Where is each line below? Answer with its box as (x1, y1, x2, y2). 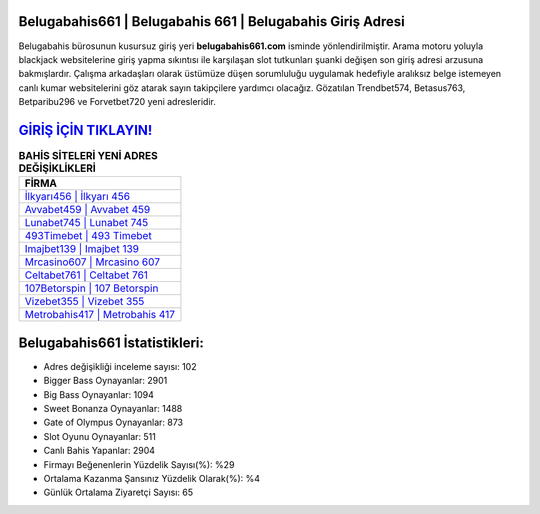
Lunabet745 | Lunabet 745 (24, 216, 149, 230)
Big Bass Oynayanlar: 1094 (43, 388, 154, 400)
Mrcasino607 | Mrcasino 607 (24, 255, 160, 269)
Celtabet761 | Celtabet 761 (24, 268, 149, 282)
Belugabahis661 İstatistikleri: (18, 334, 204, 351)
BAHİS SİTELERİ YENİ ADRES (18, 149, 159, 163)
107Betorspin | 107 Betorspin (24, 281, 159, 295)
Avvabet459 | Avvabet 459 (24, 203, 151, 217)
